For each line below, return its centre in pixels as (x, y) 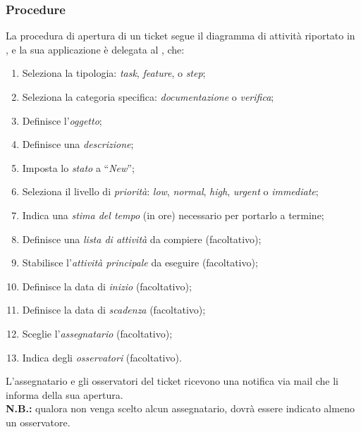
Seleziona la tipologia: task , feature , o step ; (114, 73)
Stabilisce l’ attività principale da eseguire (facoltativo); (140, 263)
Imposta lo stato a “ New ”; (78, 167)
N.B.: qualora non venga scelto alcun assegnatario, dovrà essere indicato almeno (180, 408)
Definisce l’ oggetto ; (62, 120)
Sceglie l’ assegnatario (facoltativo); (97, 333)
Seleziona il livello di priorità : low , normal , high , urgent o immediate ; (170, 191)
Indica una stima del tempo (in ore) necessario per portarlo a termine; (173, 215)
